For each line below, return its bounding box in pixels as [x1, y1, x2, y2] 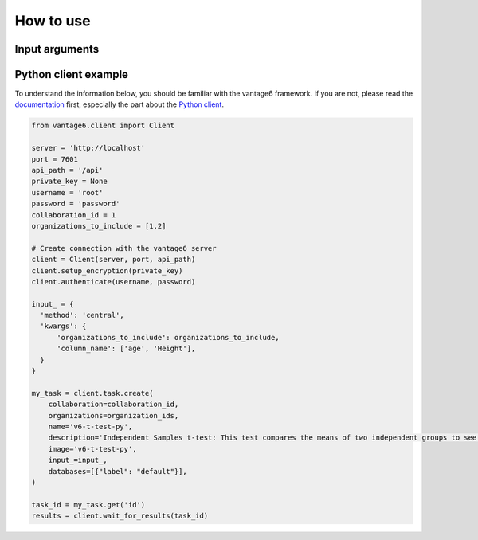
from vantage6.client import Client [31, 121, 175, 131]
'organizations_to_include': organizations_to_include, [57, 333, 280, 342]
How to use [14, 12, 91, 29]
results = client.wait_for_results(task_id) [31, 511, 209, 521]
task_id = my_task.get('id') [31, 500, 146, 509]
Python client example [14, 68, 129, 81]
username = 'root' [31, 188, 104, 197]
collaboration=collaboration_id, [48, 400, 179, 409]
